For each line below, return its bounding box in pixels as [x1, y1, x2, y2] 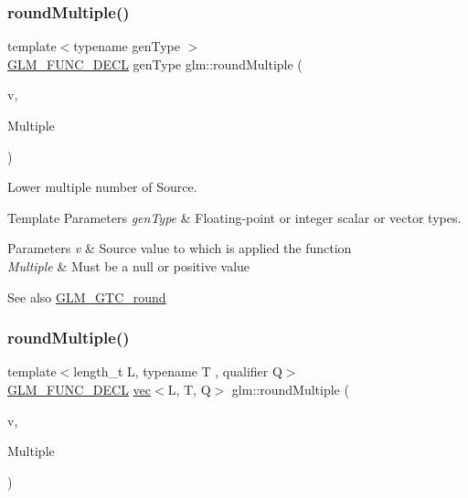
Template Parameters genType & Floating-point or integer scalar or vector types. [7, 207, 462, 227]
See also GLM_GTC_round [7, 287, 166, 306]
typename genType [73, 37, 180, 56]
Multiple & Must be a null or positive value [7, 256, 250, 275]
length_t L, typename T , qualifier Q [73, 362, 282, 381]
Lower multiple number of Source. [7, 177, 197, 196]
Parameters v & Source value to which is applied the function [7, 238, 352, 258]
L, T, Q [167, 379, 211, 398]
